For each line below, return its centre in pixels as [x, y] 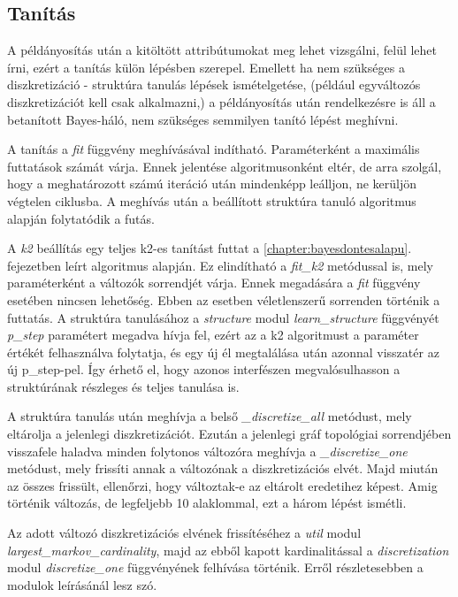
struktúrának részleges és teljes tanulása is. [123, 386]
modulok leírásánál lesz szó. [82, 584]
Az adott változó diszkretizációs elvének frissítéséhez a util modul [184, 533]
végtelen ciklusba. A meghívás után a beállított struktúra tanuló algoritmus [212, 200]
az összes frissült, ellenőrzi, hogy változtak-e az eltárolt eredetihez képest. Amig [222, 485]
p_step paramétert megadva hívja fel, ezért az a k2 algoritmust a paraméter [213, 335]
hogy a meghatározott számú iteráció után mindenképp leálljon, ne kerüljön [212, 184]
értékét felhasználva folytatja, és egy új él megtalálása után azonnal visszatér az [223, 352]
